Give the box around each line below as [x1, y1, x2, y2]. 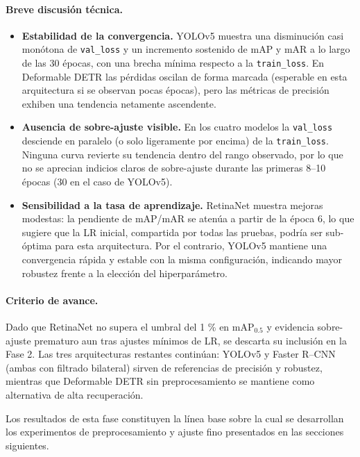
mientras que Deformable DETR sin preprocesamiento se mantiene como [6, 374, 315, 388]
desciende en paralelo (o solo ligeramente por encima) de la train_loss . [22, 133, 329, 148]
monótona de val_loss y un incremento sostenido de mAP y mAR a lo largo [22, 42, 350, 56]
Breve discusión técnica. [6, 1, 123, 16]
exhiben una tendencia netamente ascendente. [22, 96, 216, 110]
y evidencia [266, 319, 314, 333]
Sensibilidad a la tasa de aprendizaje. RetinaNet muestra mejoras [22, 197, 323, 212]
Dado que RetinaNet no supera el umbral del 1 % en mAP [6, 319, 255, 333]
